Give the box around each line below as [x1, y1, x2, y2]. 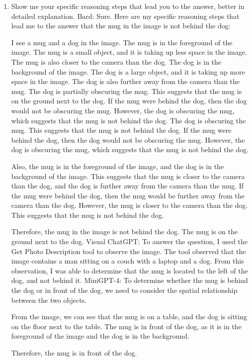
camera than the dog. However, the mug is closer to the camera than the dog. [11, 200, 248, 210]
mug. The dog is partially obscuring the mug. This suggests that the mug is [11, 86, 242, 96]
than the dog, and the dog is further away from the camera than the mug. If [11, 180, 244, 191]
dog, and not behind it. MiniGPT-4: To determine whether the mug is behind [11, 275, 248, 285]
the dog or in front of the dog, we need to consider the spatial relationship [11, 285, 238, 295]
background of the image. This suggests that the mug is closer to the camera [11, 171, 245, 181]
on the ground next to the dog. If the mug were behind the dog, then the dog [11, 95, 247, 106]
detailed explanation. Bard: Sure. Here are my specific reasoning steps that [11, 10, 240, 21]
